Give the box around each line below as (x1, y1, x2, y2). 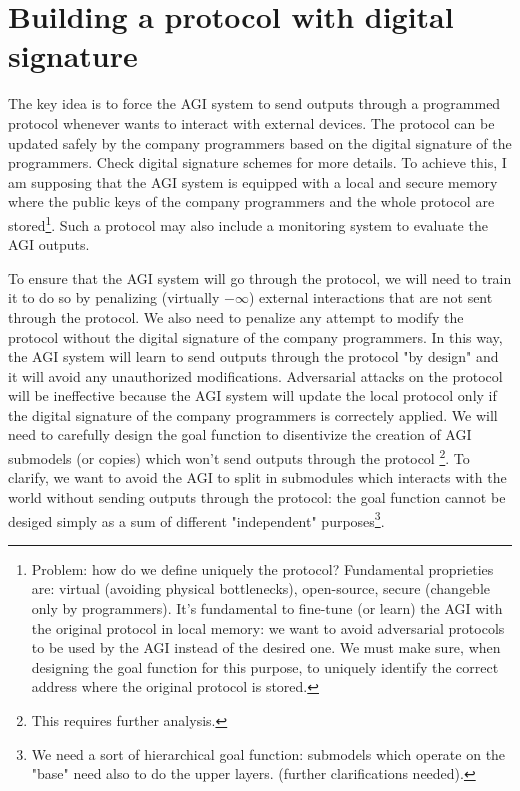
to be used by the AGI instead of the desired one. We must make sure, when (31, 637, 501, 658)
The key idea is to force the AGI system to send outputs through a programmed (8, 93, 501, 114)
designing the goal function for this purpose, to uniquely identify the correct (31, 656, 499, 677)
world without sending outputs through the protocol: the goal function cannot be (8, 486, 506, 507)
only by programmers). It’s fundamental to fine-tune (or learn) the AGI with (31, 597, 503, 618)
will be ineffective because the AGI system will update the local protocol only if (8, 385, 497, 406)
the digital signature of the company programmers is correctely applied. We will (8, 404, 498, 425)
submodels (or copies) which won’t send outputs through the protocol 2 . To (8, 445, 470, 468)
